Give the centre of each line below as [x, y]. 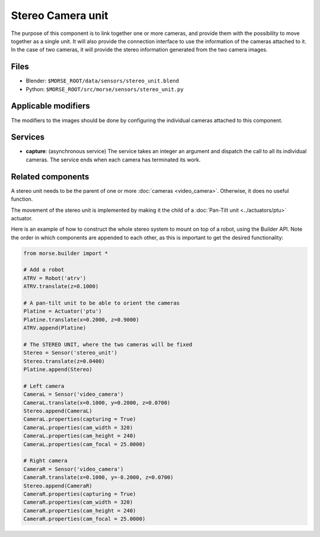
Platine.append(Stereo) [58, 370]
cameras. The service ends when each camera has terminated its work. [113, 160]
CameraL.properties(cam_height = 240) [80, 436]
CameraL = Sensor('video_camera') [73, 394]
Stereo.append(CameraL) [58, 411]
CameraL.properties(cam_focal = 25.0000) [84, 444]
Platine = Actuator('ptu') [63, 311]
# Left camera [44, 386]
